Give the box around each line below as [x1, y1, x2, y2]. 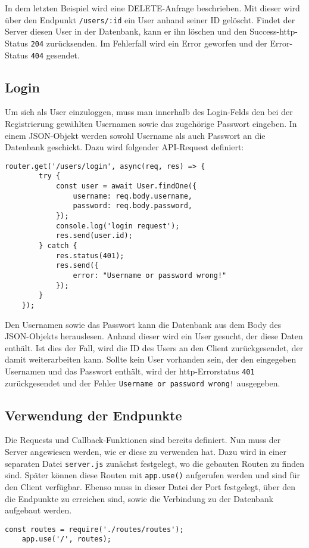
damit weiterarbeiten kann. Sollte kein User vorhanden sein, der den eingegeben [5, 353, 296, 366]
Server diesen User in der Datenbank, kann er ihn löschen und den [5, 25, 247, 38]
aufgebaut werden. [5, 504, 72, 516]
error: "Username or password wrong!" [73, 271, 227, 280]
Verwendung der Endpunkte [5, 405, 182, 424]
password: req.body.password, [73, 202, 192, 210]
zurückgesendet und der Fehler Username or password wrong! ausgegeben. [5, 376, 280, 389]
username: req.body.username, [73, 191, 192, 200]
